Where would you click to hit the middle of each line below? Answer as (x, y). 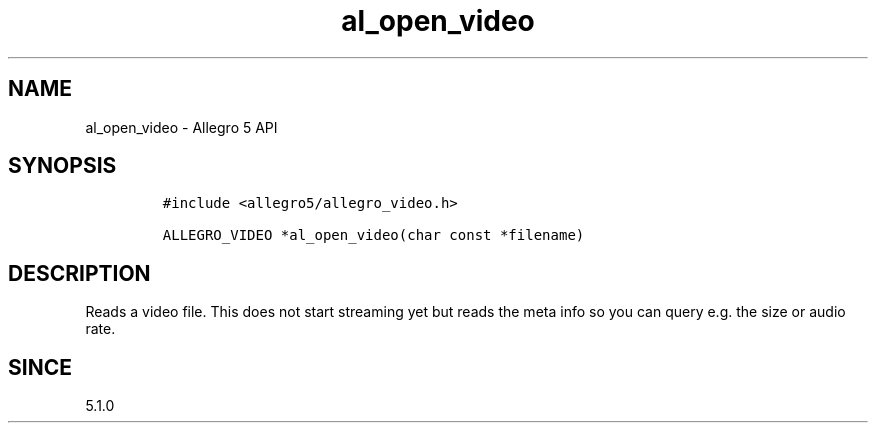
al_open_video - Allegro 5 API (181, 127)
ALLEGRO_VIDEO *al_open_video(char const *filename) (373, 235)
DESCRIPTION (79, 273)
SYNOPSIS (62, 166)
